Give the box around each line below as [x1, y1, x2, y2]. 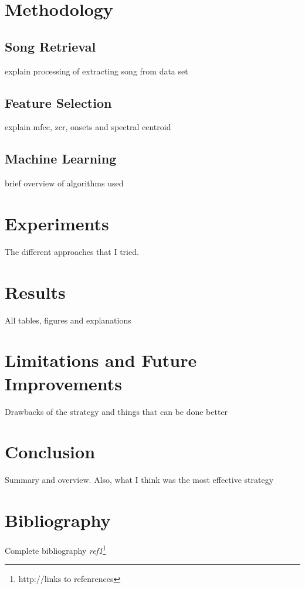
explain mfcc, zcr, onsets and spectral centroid [5, 121, 171, 133]
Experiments [5, 211, 109, 235]
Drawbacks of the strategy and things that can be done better [5, 405, 228, 417]
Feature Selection [5, 93, 112, 111]
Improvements [5, 371, 123, 395]
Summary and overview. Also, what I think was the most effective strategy [5, 474, 274, 486]
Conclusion [5, 440, 96, 464]
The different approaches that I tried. [5, 245, 139, 257]
